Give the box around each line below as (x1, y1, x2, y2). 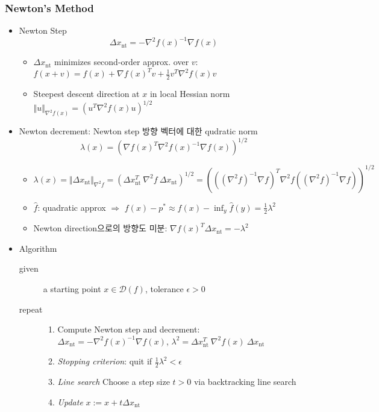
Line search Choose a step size (57, 375, 170, 388)
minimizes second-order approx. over (54, 55, 189, 68)
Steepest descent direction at (33, 87, 140, 100)
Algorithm (19, 242, 57, 254)
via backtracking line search (193, 375, 296, 388)
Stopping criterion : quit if (57, 355, 152, 367)
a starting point (43, 282, 101, 295)
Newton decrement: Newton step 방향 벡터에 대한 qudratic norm (19, 125, 258, 137)
